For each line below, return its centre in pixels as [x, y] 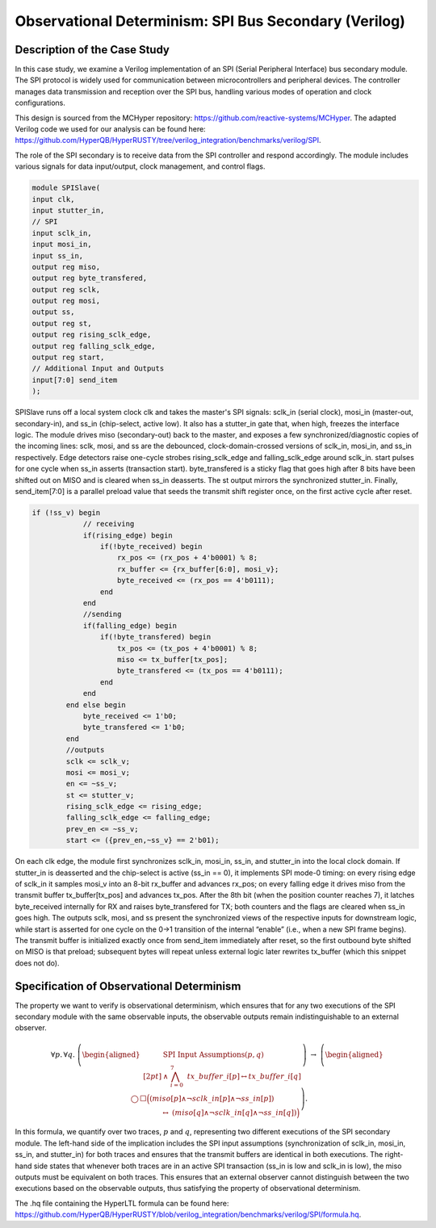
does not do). [37, 963]
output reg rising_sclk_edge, [92, 335]
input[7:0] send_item [75, 380]
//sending [102, 614]
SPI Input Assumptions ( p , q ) [213, 1054]
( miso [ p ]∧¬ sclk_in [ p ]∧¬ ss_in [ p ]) [212, 1098]
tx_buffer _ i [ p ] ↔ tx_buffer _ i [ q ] [244, 1076]
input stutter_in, [68, 210]
